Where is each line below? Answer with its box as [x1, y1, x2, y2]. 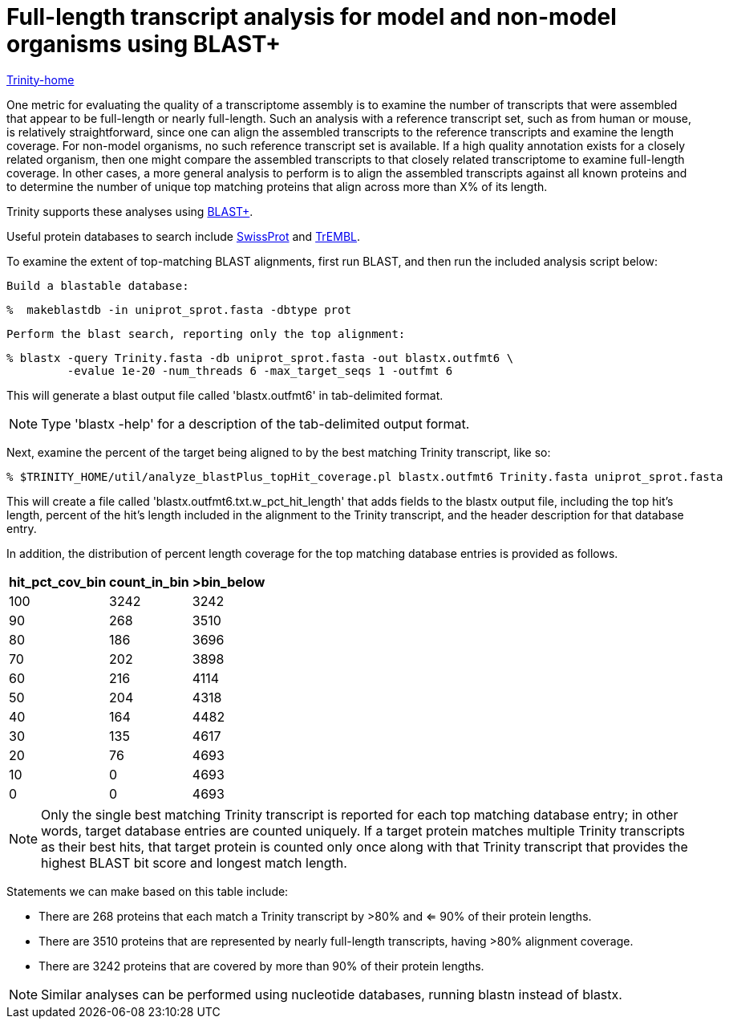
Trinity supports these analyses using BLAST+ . [6, 204, 253, 218]
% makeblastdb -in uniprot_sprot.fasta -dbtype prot [6, 303, 351, 316]
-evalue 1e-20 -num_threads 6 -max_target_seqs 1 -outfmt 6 [67, 364, 453, 377]
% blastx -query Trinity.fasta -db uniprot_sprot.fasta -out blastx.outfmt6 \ [6, 351, 514, 364]
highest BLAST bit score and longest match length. [41, 854, 347, 871]
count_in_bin [109, 573, 189, 590]
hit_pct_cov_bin [9, 573, 107, 590]
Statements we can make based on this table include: [6, 884, 289, 898]
